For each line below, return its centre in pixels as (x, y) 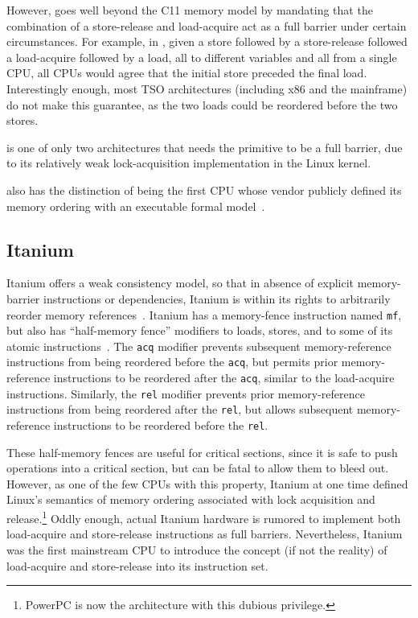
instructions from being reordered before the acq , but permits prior (172, 362)
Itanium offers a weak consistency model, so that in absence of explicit (180, 283)
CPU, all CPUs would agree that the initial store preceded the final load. (187, 73)
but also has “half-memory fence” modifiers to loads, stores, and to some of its (200, 330)
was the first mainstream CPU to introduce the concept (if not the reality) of (197, 549)
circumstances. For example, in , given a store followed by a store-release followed (207, 41)
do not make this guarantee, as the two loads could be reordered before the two (202, 104)
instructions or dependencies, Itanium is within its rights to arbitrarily (217, 298)
